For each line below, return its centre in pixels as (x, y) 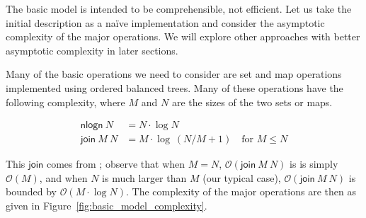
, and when (63, 177)
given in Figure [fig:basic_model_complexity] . (107, 205)
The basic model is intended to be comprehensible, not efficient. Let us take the (179, 8)
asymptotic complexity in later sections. (92, 50)
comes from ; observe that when (116, 164)
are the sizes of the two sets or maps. (252, 102)
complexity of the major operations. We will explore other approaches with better (183, 36)
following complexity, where (65, 102)
